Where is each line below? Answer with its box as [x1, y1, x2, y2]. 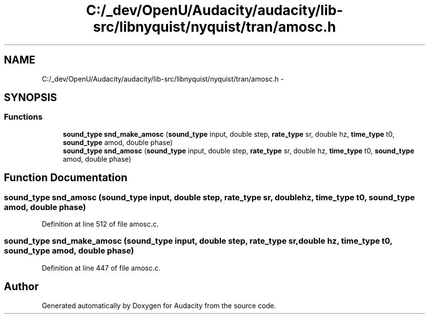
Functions [4, 112, 43, 122]
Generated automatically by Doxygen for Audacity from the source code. [42, 301, 276, 310]
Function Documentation [4, 171, 127, 184]
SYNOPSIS [4, 91, 57, 104]
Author [4, 280, 39, 293]
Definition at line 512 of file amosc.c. [42, 220, 159, 229]
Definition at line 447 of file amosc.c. [42, 263, 161, 272]
